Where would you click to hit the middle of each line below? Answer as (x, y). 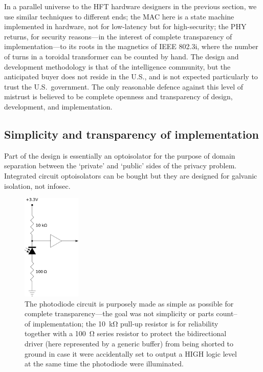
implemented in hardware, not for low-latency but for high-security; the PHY (125, 26)
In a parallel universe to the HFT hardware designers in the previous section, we (130, 6)
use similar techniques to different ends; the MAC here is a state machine (119, 16)
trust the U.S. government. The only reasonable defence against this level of (124, 86)
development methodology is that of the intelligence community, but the (117, 66)
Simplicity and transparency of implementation (131, 134)
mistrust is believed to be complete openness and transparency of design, (118, 96)
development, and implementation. (58, 106)
